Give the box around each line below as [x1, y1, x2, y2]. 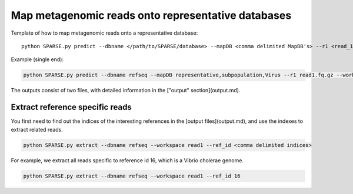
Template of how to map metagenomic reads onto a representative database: [11, 29, 198, 36]
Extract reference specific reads [11, 102, 132, 112]
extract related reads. [11, 126, 63, 133]
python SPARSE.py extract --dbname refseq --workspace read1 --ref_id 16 [23, 172, 241, 179]
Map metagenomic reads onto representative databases [11, 9, 292, 22]
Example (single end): [11, 56, 64, 63]
